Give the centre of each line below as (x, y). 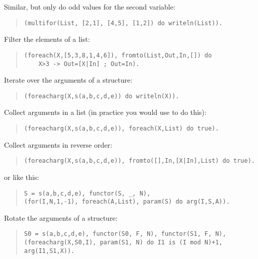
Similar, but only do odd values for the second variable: (90, 7)
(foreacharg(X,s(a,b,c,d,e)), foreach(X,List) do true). (121, 128)
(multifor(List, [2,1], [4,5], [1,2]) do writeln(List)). (123, 23)
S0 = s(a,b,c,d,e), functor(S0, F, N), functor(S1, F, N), (125, 234)
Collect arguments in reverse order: (58, 144)
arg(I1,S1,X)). (49, 251)
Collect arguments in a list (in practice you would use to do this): (105, 112)
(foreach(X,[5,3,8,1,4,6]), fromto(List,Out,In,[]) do (118, 55)
